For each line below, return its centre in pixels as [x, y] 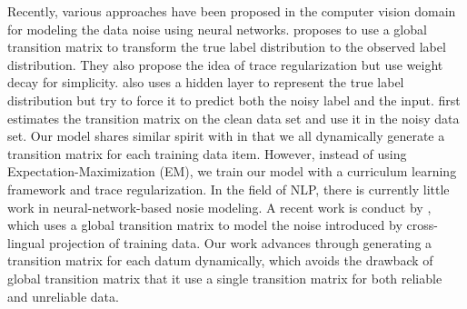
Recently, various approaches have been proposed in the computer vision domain [232, 11]
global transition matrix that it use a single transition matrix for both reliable [225, 278]
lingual [26, 242]
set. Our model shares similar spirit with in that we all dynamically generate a [226, 136]
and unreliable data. [63, 296]
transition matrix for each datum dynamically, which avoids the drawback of [220, 260]
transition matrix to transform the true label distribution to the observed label [227, 47]
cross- [422, 225]
